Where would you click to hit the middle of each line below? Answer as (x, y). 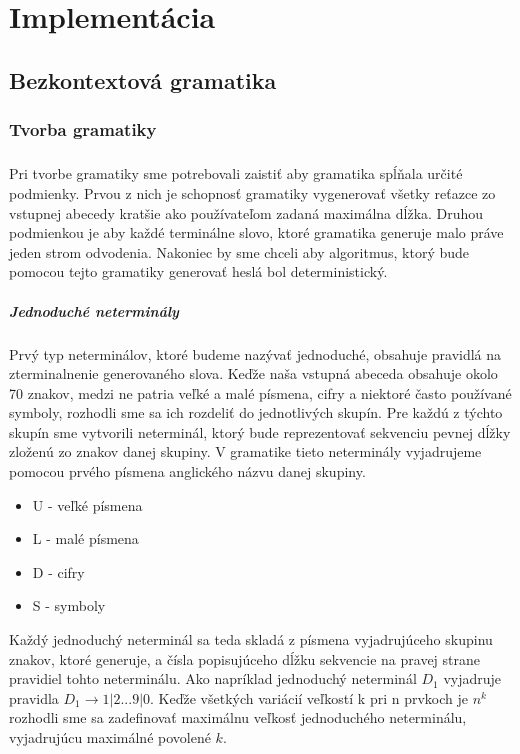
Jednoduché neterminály (94, 310)
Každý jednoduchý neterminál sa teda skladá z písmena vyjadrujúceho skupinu (251, 639)
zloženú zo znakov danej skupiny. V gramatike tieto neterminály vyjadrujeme (245, 451)
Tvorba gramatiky (83, 129)
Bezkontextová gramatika (143, 79)
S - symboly (69, 605)
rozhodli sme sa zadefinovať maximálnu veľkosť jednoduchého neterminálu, (238, 717)
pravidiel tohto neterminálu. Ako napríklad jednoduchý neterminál (213, 678)
